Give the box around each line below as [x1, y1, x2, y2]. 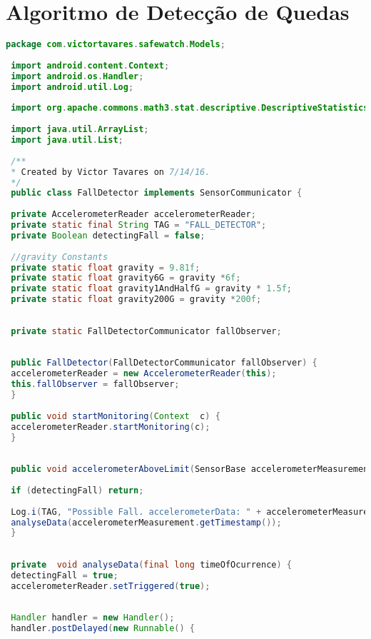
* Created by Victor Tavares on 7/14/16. [11, 166, 210, 177]
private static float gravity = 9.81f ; [11, 262, 200, 273]
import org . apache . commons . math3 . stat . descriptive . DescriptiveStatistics [11, 103, 369, 114]
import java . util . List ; [11, 135, 123, 145]
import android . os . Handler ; [11, 71, 144, 81]
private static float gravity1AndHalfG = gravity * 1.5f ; [11, 283, 293, 294]
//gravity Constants [11, 251, 108, 262]
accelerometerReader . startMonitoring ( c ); [11, 421, 210, 432]
